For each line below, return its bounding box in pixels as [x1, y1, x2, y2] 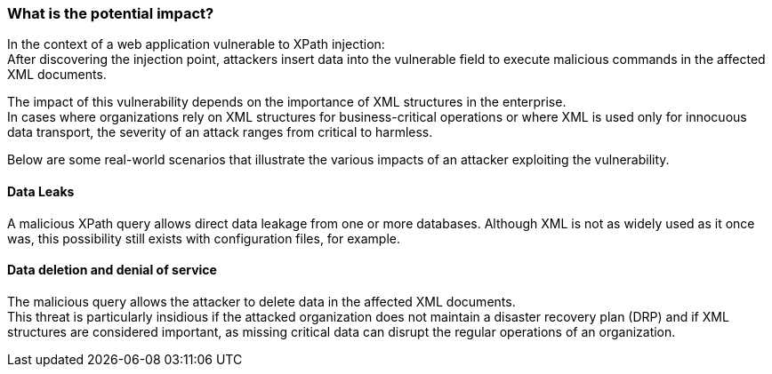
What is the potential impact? [7, 4, 214, 22]
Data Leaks [7, 183, 75, 199]
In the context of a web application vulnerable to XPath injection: [7, 36, 385, 52]
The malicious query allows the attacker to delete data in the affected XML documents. [7, 293, 516, 309]
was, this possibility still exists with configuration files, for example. [7, 230, 400, 246]
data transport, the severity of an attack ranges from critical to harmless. [7, 124, 433, 140]
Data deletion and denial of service [7, 262, 217, 278]
